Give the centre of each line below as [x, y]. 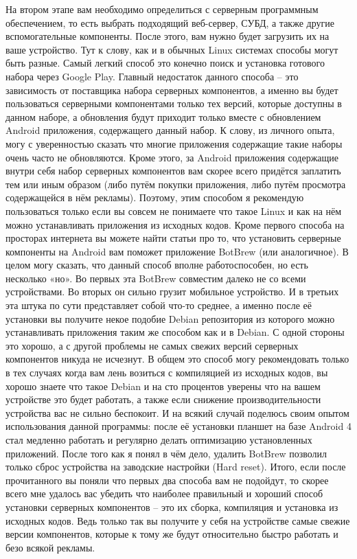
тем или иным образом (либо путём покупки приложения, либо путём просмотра [176, 184]
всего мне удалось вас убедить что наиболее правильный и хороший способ [164, 493]
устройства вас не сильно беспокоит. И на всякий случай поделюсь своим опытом [177, 412]
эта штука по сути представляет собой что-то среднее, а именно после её [159, 305]
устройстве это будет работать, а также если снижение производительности [163, 399]
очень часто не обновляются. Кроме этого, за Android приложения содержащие [172, 157]
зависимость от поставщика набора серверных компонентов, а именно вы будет [172, 90]
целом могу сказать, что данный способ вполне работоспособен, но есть [157, 265]
